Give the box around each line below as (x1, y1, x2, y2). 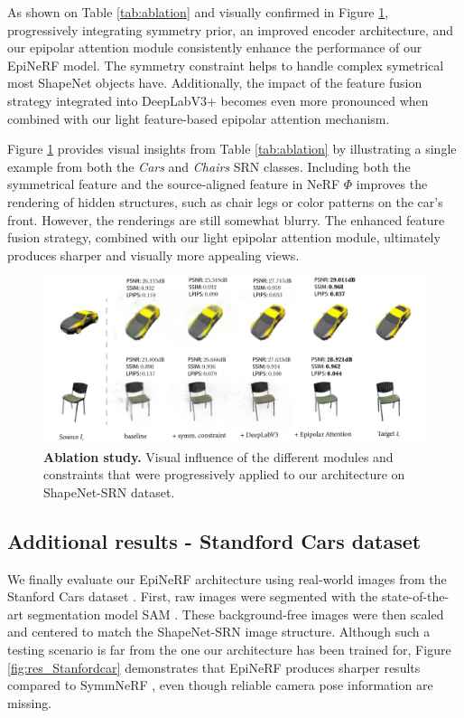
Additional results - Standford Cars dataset (7, 526, 422, 554)
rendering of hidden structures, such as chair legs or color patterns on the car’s (7, 192, 443, 211)
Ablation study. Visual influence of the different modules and (43, 447, 394, 466)
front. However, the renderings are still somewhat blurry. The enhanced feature (7, 210, 445, 229)
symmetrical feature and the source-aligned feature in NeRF (7, 175, 340, 194)
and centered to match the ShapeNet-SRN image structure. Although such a (7, 622, 431, 641)
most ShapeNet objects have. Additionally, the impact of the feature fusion (7, 73, 422, 92)
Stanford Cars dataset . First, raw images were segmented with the (7, 587, 378, 606)
